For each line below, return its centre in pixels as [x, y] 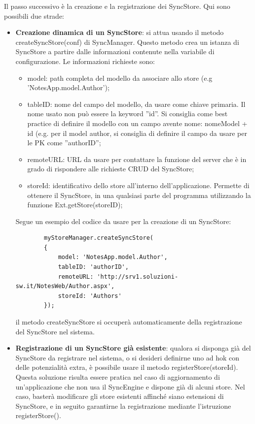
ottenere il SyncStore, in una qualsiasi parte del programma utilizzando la [139, 195]
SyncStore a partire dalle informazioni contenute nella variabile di [115, 51]
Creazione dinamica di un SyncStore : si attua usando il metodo [120, 32]
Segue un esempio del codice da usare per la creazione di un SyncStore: [123, 221]
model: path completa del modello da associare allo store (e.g [120, 78]
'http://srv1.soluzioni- [138, 277]
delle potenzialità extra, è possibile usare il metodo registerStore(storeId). [127, 367]
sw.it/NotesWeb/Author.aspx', [65, 286]
